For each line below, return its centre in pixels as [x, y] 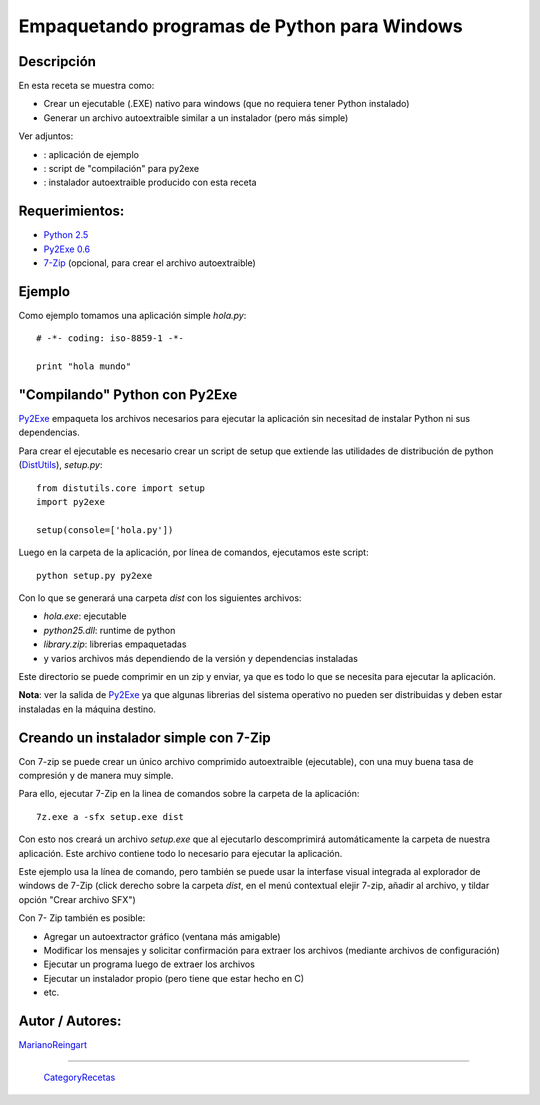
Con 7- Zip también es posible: [82, 918]
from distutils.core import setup [120, 488]
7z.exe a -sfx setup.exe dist [110, 816]
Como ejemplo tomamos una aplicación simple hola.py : [132, 315]
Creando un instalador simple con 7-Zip [145, 737]
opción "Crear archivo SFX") [77, 899]
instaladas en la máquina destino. [87, 709]
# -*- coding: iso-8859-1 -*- [110, 338]
